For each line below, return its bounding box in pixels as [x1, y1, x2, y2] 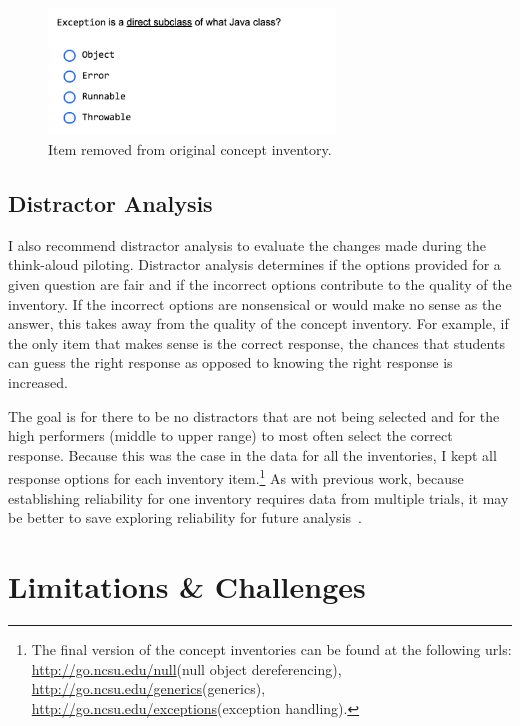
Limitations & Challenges [8, 566, 366, 607]
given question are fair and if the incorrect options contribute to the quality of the [8, 274, 512, 295]
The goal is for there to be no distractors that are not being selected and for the [8, 405, 500, 426]
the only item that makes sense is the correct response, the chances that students [8, 332, 505, 353]
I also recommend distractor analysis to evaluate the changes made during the [8, 234, 487, 255]
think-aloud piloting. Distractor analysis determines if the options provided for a [8, 254, 501, 275]
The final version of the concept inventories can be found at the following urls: [31, 638, 512, 659]
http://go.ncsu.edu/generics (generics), [31, 678, 266, 699]
